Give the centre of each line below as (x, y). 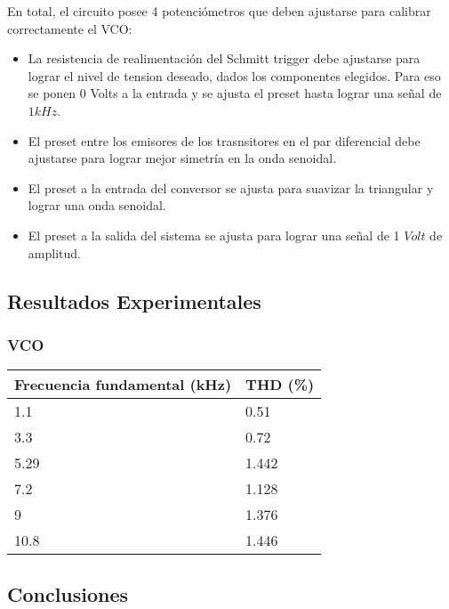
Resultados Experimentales (134, 300)
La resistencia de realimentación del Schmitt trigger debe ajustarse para (224, 58)
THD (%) (280, 385)
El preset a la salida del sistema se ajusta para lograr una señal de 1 (214, 235)
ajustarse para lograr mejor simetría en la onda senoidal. (182, 158)
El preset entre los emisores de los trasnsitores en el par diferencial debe (224, 140)
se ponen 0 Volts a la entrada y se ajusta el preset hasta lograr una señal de (235, 93)
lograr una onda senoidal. (97, 205)
